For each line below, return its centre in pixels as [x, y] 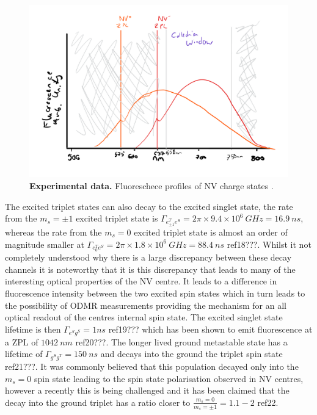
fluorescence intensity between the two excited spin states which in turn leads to [155, 293]
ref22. [268, 402]
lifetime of [24, 354]
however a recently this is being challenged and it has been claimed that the [147, 390]
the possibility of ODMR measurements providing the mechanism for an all [146, 305]
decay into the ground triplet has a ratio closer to [98, 402]
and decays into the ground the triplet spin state [191, 354]
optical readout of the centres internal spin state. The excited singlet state [144, 317]
